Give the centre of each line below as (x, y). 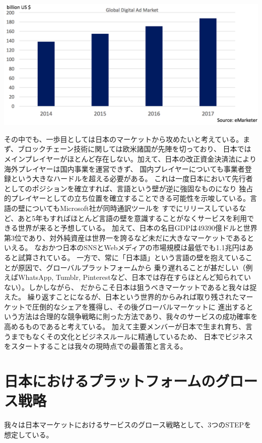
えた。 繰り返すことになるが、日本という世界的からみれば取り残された (122, 297)
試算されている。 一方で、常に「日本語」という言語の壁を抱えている (132, 257)
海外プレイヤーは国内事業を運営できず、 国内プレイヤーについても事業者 (124, 168)
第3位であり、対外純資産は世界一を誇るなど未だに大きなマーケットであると (129, 237)
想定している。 (29, 434)
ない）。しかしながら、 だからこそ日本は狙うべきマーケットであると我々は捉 (130, 287)
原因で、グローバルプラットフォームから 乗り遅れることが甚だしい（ (132, 267)
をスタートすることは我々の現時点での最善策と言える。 (96, 346)
